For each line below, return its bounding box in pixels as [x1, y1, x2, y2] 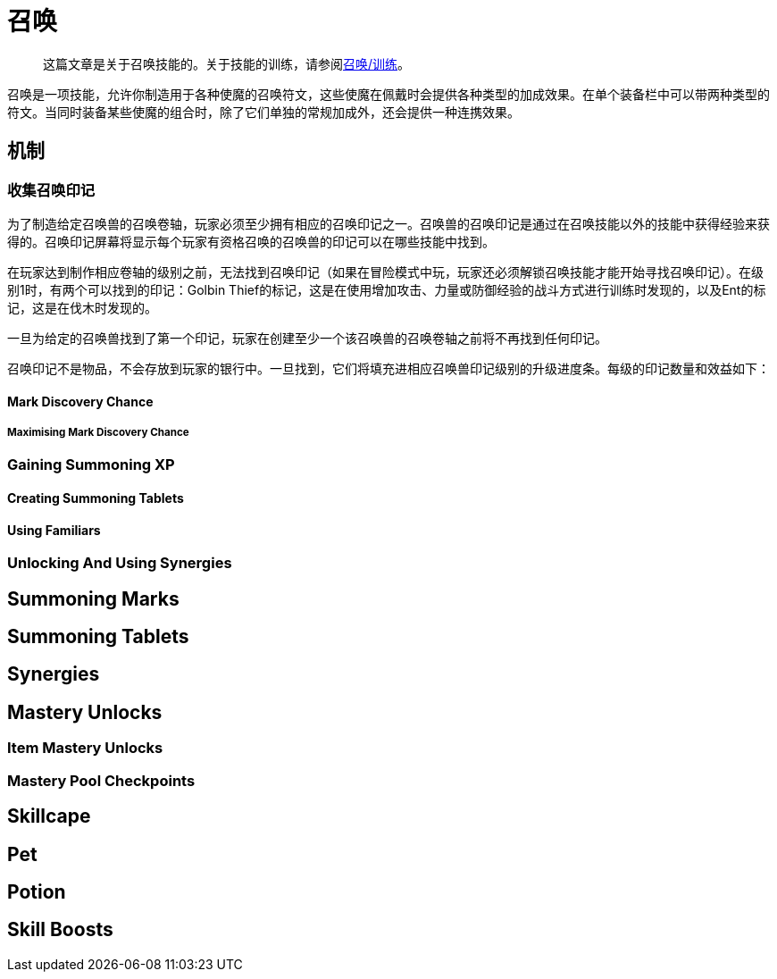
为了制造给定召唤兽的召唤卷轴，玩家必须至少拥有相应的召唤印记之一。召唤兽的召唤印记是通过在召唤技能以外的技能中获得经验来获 [7, 215, 770, 231]
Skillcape [7, 805, 91, 828]
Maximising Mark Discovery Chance [7, 425, 189, 439]
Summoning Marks [7, 587, 180, 610]
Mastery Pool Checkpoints [7, 771, 196, 790]
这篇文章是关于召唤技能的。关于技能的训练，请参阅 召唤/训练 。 [43, 55, 411, 71]
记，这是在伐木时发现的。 [7, 299, 157, 315]
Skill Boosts [7, 918, 113, 941]
